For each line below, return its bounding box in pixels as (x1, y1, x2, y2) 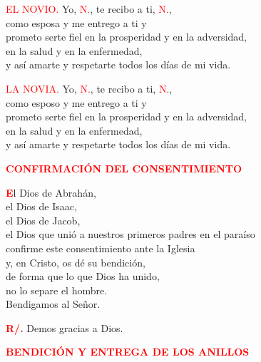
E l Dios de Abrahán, (6, 185, 96, 200)
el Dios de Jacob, (6, 212, 81, 227)
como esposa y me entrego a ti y (6, 15, 147, 30)
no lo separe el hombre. (6, 282, 108, 297)
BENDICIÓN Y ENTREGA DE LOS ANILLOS (6, 344, 250, 359)
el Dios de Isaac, (6, 199, 77, 214)
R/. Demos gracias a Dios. (6, 320, 123, 335)
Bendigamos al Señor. (6, 296, 101, 311)
